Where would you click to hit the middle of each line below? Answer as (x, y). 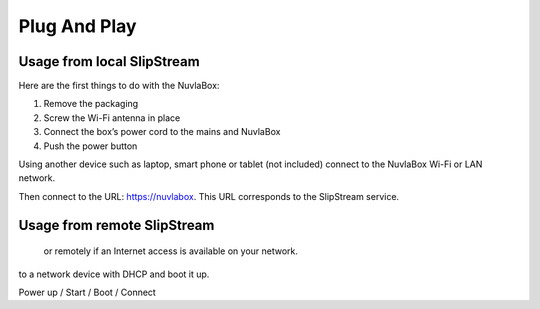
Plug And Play (77, 26)
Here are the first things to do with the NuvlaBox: (119, 86)
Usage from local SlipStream (109, 61)
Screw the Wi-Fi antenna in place (112, 117)
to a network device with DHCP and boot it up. (114, 274)
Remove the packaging (91, 104)
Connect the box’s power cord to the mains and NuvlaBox (162, 132)
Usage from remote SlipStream (116, 225)
